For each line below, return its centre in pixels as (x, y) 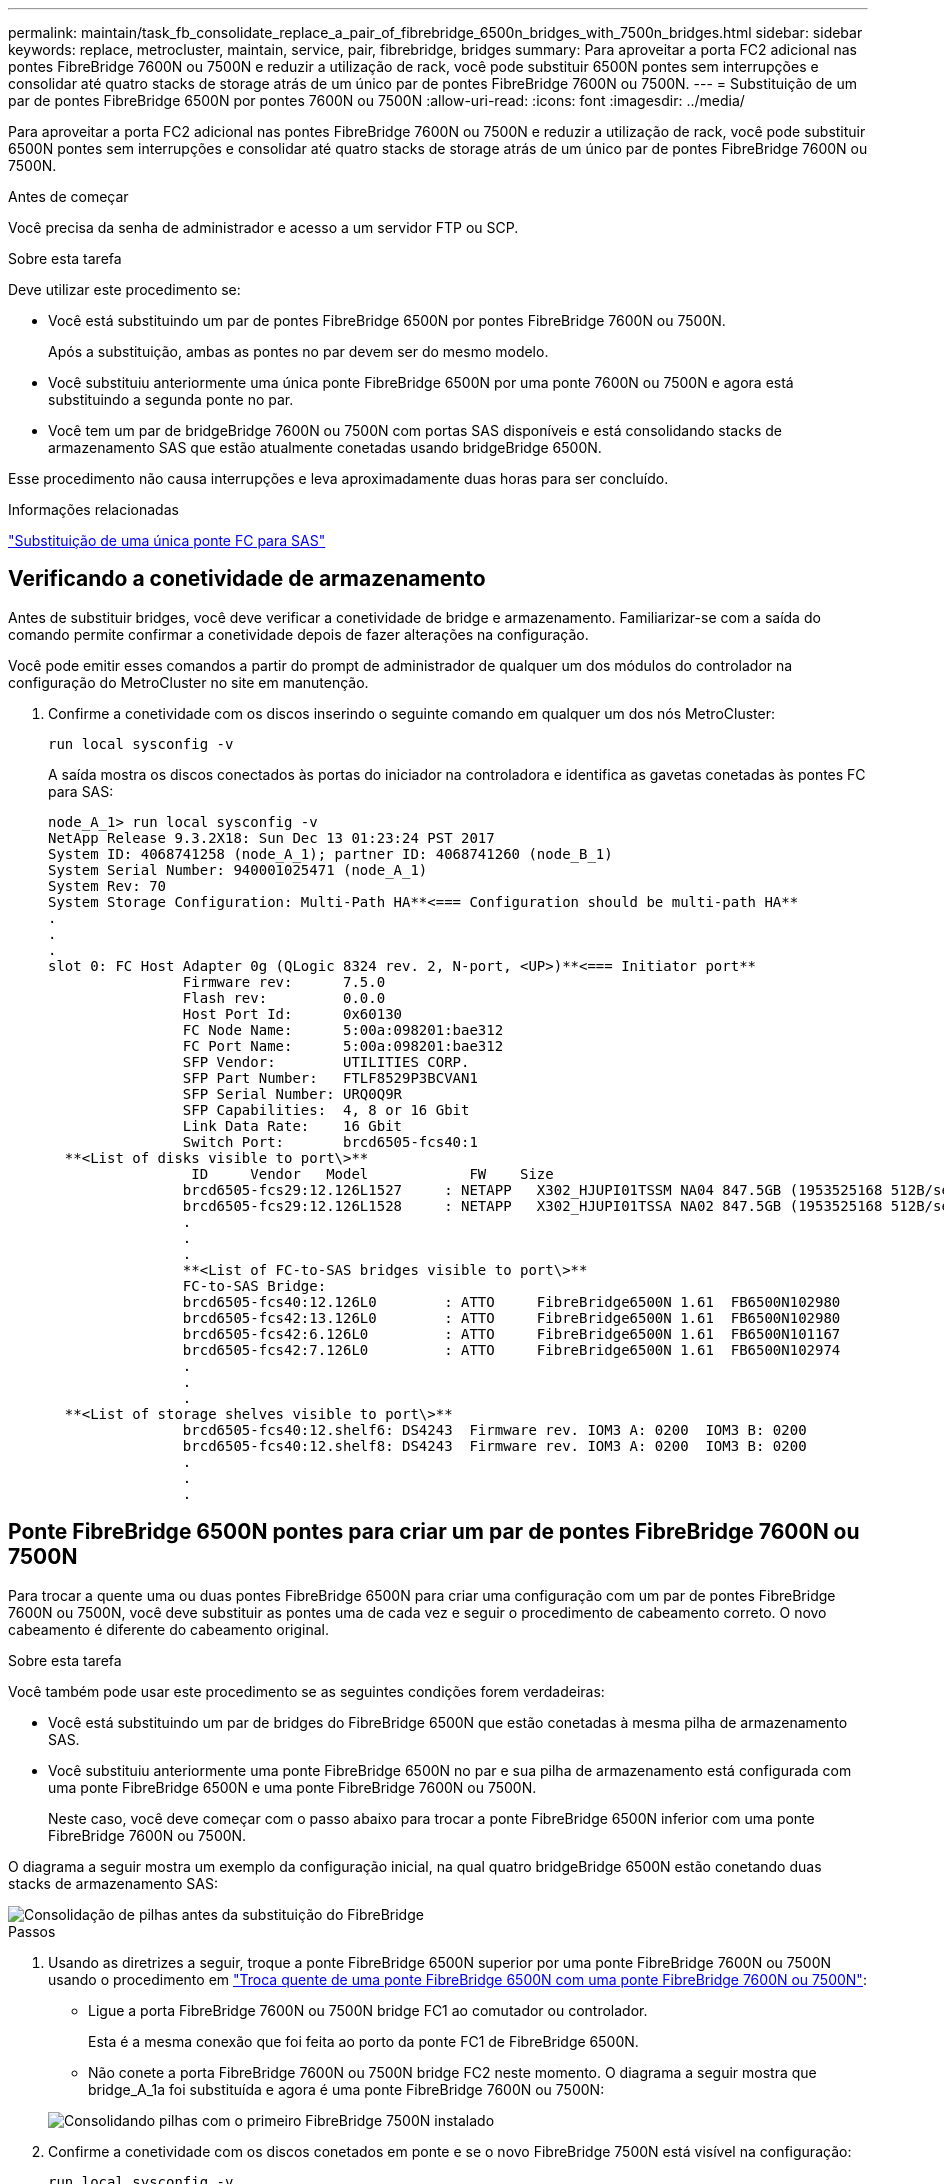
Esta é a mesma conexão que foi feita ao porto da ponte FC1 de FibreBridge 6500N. (363, 2041)
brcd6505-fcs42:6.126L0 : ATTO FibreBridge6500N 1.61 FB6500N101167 (511, 1333)
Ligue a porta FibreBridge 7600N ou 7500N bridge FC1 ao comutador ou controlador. (368, 2010)
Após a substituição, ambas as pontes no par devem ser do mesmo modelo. (298, 351)
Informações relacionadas (93, 509)
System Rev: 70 (107, 885)
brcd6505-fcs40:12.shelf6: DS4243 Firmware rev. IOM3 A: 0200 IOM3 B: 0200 (494, 1429)
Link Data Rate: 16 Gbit (292, 1125)
